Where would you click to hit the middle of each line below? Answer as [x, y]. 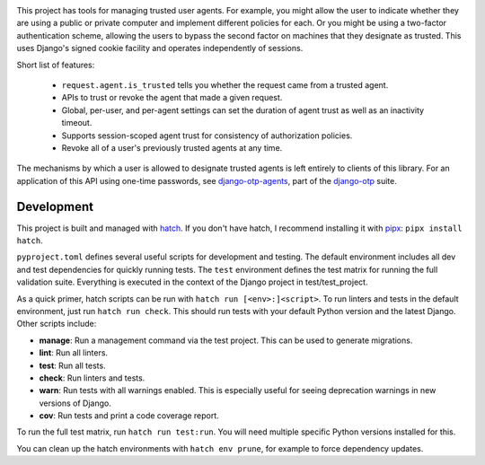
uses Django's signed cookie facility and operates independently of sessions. [160, 48]
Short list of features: [56, 65]
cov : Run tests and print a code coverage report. [129, 416]
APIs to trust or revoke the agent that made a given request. [172, 98]
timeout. [77, 123]
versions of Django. [75, 403]
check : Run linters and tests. [92, 378]
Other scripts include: [57, 324]
